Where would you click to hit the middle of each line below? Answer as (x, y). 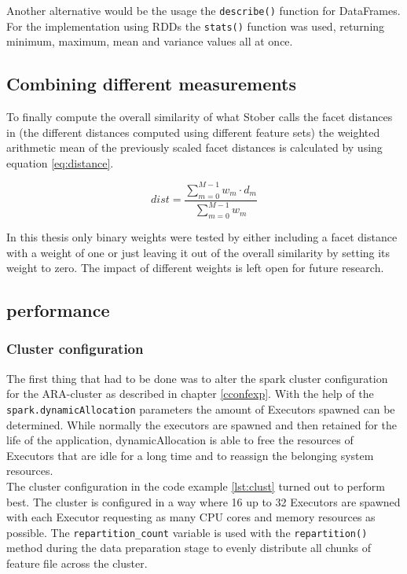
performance (58, 310)
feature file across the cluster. (77, 563)
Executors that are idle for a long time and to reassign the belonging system (190, 455)
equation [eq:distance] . (60, 162)
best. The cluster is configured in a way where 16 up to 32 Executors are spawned (203, 501)
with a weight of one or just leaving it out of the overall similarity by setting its (198, 252)
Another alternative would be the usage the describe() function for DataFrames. (203, 10)
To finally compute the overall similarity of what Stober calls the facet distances (200, 117)
